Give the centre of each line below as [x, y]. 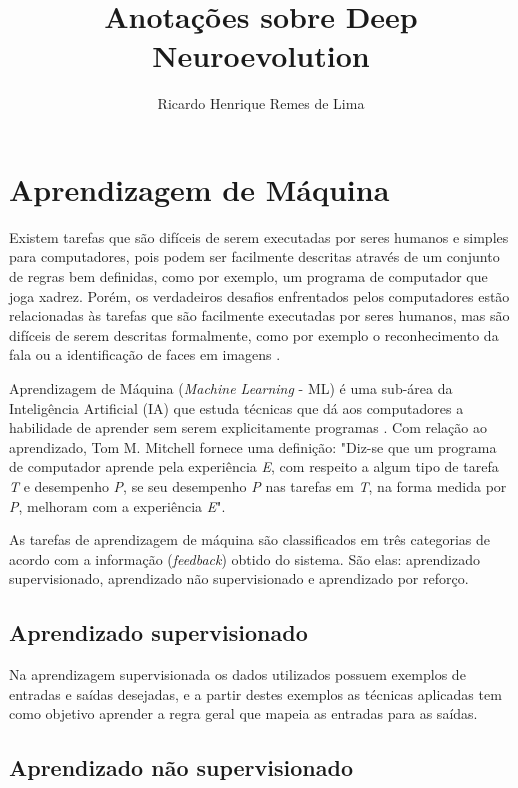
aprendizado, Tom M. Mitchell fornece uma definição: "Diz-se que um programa [253, 446]
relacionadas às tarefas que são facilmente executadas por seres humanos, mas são [259, 315]
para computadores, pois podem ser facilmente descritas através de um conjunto [254, 256]
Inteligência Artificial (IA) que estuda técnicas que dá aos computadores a [236, 407]
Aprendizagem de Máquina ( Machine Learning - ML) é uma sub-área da [231, 388]
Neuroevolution [261, 55]
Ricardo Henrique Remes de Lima [261, 103]
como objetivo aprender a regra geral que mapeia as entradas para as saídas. [243, 713]
